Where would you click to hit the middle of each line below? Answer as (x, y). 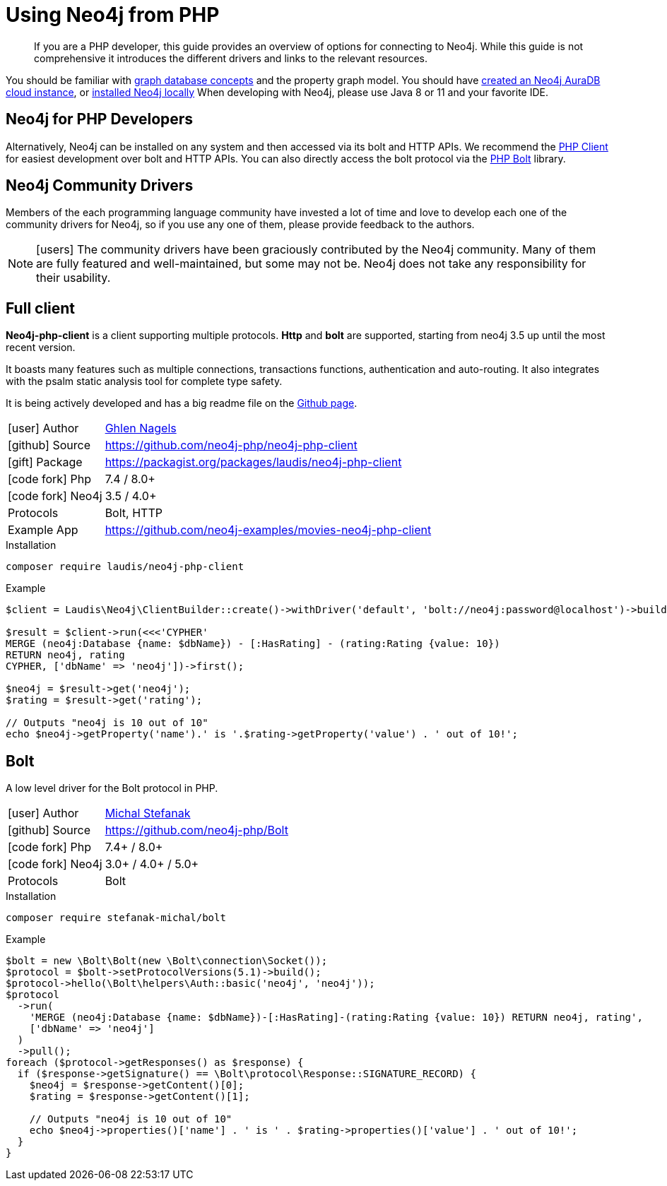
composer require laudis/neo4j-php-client (125, 567)
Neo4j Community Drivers (100, 186)
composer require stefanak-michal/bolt (116, 918)
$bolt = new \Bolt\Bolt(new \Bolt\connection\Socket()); (167, 961)
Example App (43, 530)
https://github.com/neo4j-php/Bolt (196, 830)
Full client (41, 308)
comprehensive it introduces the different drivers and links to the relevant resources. (231, 58)
